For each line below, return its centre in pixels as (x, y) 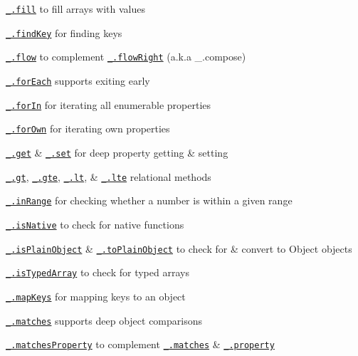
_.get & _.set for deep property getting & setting (117, 152)
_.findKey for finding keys (64, 32)
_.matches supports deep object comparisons (104, 320)
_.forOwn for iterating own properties (88, 129)
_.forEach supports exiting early (78, 80)
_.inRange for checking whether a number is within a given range (149, 200)
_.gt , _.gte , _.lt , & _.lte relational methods (109, 176)
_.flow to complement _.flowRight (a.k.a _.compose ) (126, 57)
